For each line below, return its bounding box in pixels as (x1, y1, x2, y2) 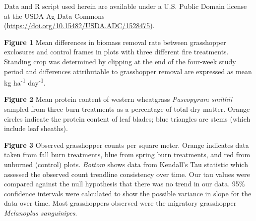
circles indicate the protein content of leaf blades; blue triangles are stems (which (4, 113, 251, 124)
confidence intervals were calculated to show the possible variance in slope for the (4, 188, 252, 198)
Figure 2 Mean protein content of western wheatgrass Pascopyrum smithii (4, 94, 232, 104)
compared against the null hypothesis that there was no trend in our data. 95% (4, 178, 245, 189)
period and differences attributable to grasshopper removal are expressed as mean (4, 66, 252, 76)
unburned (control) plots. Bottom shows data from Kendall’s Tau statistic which (4, 159, 248, 169)
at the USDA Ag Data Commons (4, 10, 105, 21)
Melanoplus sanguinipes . (4, 207, 77, 218)
